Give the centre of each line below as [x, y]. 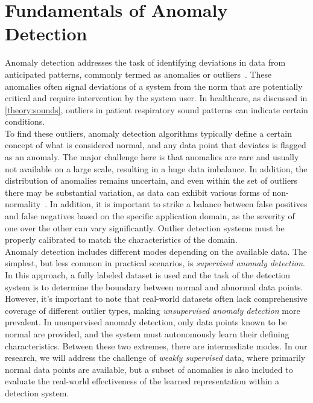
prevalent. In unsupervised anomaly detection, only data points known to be [146, 322]
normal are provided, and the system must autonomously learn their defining [147, 333]
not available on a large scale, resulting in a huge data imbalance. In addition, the [156, 168]
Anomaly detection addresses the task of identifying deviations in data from [145, 62]
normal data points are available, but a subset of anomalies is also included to [149, 369]
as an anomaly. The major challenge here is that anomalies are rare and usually [152, 157]
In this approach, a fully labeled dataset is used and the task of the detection [147, 275]
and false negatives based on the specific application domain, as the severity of [150, 216]
